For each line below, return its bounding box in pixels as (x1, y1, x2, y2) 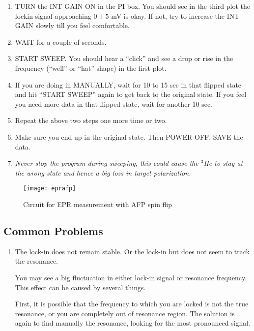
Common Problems (3, 223, 103, 238)
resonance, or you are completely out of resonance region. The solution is (15, 308, 235, 318)
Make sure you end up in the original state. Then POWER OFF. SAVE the (15, 131, 243, 142)
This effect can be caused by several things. (15, 282, 146, 292)
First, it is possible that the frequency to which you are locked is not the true (15, 299, 249, 309)
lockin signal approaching (15, 10, 91, 21)
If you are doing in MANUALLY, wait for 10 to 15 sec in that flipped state (15, 79, 242, 90)
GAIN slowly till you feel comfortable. (15, 20, 130, 30)
